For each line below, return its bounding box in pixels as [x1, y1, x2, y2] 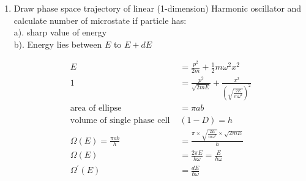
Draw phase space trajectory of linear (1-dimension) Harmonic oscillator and [13, 2, 302, 14]
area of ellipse [70, 103, 122, 113]
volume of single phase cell [70, 116, 170, 125]
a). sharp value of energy [13, 26, 107, 39]
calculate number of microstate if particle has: [13, 13, 187, 26]
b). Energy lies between [13, 37, 102, 50]
